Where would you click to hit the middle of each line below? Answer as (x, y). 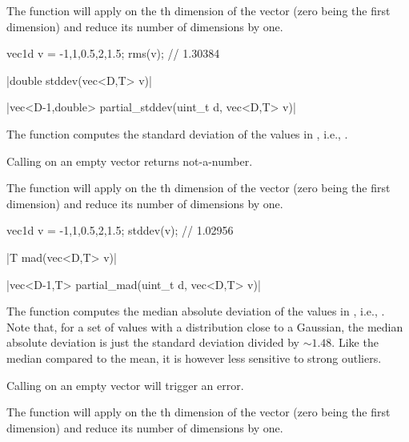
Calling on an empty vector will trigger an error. (125, 385)
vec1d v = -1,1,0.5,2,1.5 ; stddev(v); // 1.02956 (120, 230)
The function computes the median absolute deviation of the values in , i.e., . (196, 311)
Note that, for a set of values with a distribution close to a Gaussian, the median (205, 326)
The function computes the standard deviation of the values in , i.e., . (177, 133)
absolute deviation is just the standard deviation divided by (153, 342)
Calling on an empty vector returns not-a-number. (130, 161)
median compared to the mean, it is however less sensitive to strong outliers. (194, 358)
